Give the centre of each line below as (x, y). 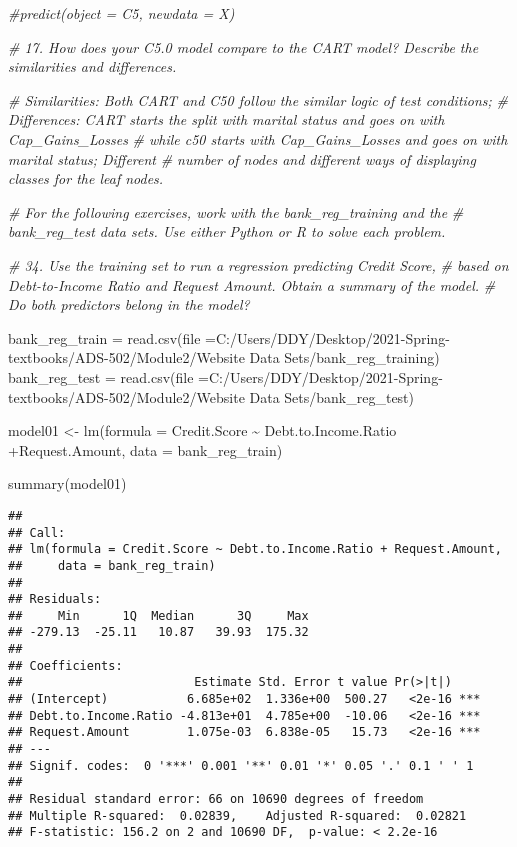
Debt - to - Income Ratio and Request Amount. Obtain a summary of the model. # (252, 284)
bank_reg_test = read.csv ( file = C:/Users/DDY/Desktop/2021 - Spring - (225, 376)
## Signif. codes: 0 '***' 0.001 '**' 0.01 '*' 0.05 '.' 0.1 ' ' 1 (241, 765)
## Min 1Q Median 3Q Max (158, 615)
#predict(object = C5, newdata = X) (121, 13)
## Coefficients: (65, 665)
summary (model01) (67, 483)
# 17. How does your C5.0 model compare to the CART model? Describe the (243, 46)
